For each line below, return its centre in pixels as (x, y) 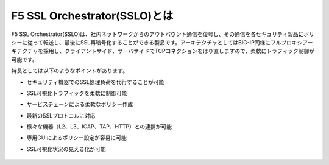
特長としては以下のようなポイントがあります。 (69, 71)
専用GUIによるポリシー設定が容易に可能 (77, 138)
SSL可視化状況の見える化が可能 (66, 149)
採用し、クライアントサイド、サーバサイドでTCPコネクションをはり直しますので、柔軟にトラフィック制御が (179, 51)
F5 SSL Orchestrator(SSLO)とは (92, 16)
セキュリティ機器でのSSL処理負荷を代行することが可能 (95, 82)
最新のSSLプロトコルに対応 (61, 115)
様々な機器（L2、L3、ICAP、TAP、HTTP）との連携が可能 (99, 127)
